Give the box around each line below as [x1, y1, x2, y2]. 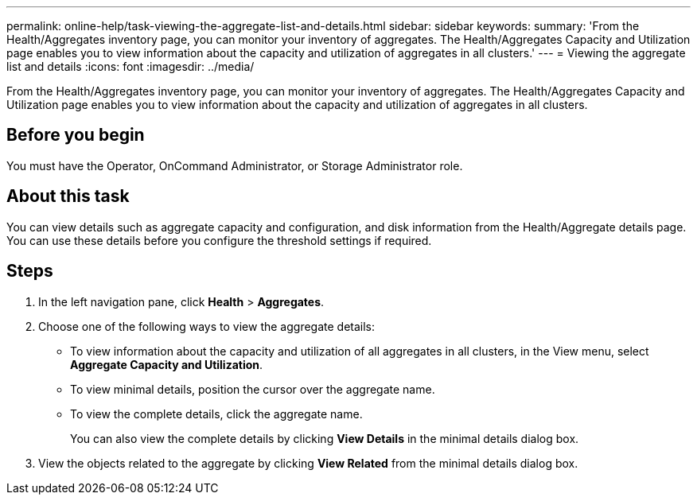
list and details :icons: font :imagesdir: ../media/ [6, 60, 255, 73]
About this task [6, 186, 130, 207]
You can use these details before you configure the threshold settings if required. [6, 233, 432, 247]
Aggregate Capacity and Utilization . [70, 357, 263, 371]
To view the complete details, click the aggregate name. [70, 406, 363, 421]
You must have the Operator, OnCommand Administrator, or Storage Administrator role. [6, 158, 463, 173]
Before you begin [6, 125, 145, 146]
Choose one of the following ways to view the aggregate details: [38, 319, 376, 333]
